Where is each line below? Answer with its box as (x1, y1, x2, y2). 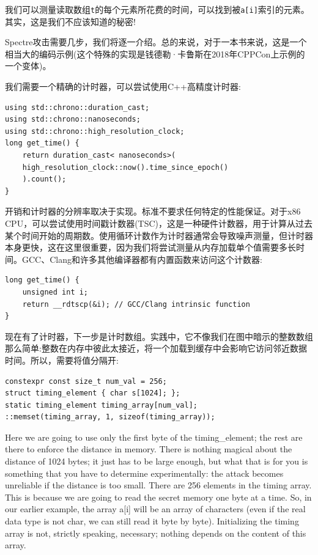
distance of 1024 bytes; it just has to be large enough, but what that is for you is (5, 455, 308, 468)
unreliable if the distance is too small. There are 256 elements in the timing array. (5, 479, 312, 491)
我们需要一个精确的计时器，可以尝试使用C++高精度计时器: (5, 80, 241, 93)
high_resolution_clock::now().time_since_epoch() (22, 163, 229, 172)
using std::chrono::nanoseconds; (5, 115, 141, 124)
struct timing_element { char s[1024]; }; (5, 389, 180, 398)
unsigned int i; (22, 287, 89, 296)
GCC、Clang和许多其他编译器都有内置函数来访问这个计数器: (21, 252, 262, 265)
